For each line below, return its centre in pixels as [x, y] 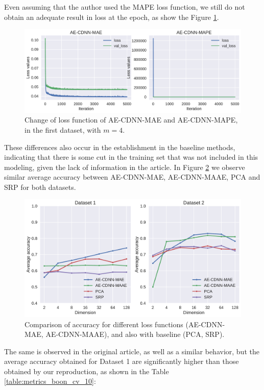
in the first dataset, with [63, 129]
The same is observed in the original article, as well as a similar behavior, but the [132, 351]
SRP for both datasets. [40, 187]
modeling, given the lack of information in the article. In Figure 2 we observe [125, 167]
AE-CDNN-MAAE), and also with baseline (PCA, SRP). [135, 334]
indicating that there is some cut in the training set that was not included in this [131, 157]
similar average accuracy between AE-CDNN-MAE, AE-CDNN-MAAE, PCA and [132, 177]
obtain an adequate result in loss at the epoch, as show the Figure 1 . [112, 17]
